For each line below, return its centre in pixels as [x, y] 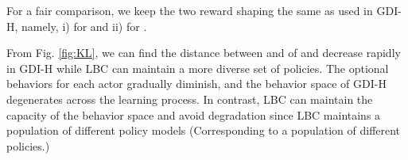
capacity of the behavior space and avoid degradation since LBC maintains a [194, 114]
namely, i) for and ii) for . [84, 26]
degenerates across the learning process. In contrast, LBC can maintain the [190, 99]
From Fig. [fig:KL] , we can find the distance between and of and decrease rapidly [204, 53]
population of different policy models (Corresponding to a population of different [204, 130]
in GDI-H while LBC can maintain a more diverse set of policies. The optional [198, 68]
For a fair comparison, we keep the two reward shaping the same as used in [190, 10]
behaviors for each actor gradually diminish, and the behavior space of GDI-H [196, 84]
